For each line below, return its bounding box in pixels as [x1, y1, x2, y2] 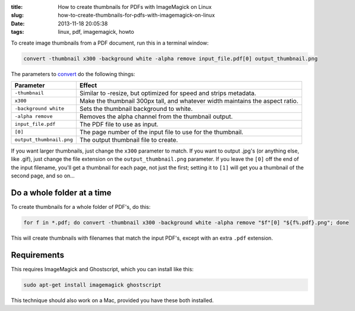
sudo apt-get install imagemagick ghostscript [23, 281, 161, 288]
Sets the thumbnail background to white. [79, 104, 193, 113]
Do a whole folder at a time [11, 188, 112, 198]
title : [11, 4, 23, 10]
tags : [11, 28, 24, 36]
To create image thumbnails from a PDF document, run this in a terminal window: [11, 39, 209, 46]
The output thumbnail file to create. [79, 135, 178, 144]
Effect [79, 81, 97, 89]
